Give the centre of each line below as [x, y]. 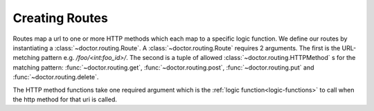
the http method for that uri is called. [65, 99]
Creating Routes [61, 18]
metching [26, 58]
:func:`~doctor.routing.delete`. [56, 77]
